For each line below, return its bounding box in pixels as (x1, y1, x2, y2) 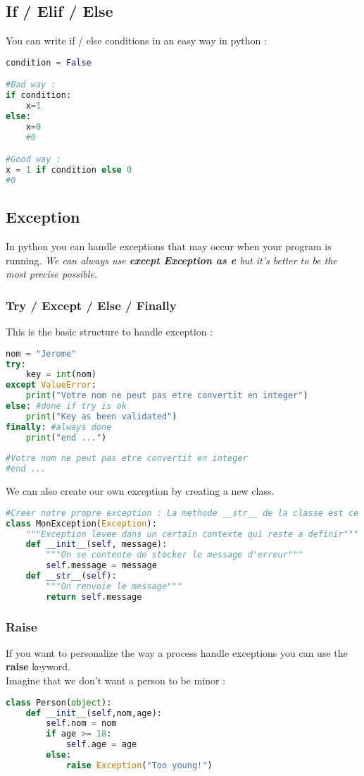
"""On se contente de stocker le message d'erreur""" (46, 550, 303, 560)
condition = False (6, 57, 92, 68)
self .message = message (46, 560, 157, 571)
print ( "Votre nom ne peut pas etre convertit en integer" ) (25, 390, 308, 401)
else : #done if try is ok (6, 401, 127, 412)
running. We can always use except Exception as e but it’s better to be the (6, 252, 337, 267)
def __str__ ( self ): (25, 571, 117, 581)
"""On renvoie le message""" (46, 581, 182, 591)
